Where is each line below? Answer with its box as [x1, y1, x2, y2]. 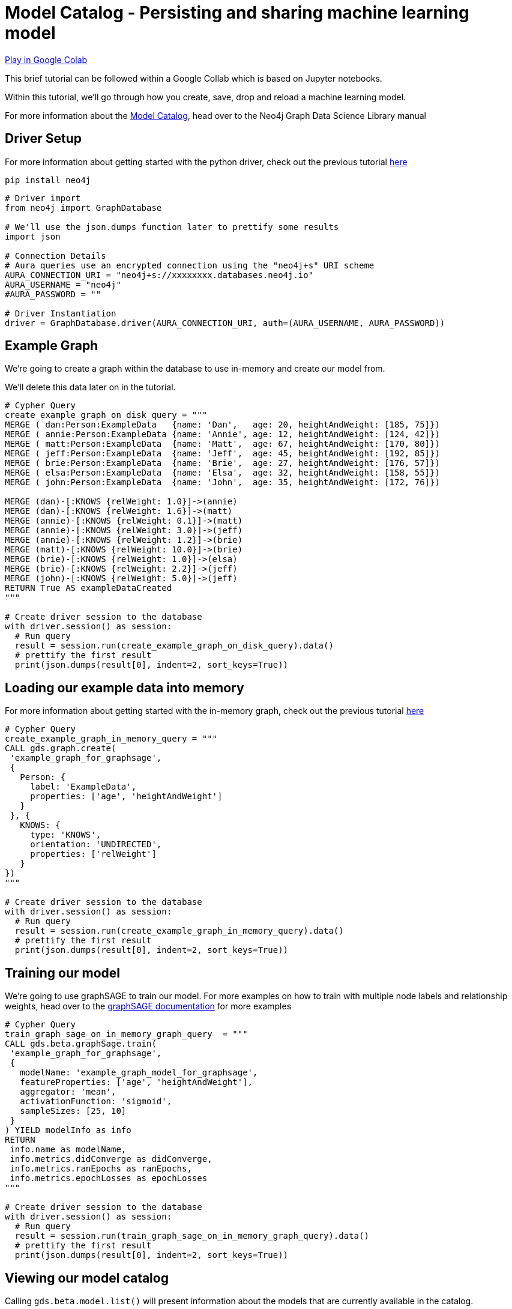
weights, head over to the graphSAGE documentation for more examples [5, 1001, 292, 1012]
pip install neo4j [5, 175, 91, 185]
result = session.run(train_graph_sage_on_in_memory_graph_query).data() [14, 1231, 369, 1241]
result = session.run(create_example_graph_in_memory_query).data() [14, 926, 344, 936]
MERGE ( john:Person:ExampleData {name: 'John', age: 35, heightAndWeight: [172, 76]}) [5, 477, 440, 488]
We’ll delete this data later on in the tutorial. [5, 382, 176, 393]
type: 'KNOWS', [30, 830, 101, 840]
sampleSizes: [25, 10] [20, 1106, 127, 1116]
